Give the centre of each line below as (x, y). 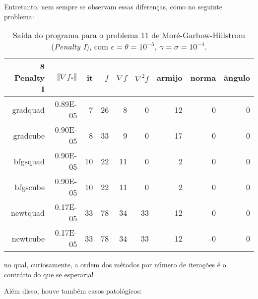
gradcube (29, 135)
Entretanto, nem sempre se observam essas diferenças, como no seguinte (113, 6)
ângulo (237, 78)
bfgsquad (29, 161)
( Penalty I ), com (80, 47)
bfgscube (30, 187)
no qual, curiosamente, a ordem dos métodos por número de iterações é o (115, 265)
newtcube (28, 238)
